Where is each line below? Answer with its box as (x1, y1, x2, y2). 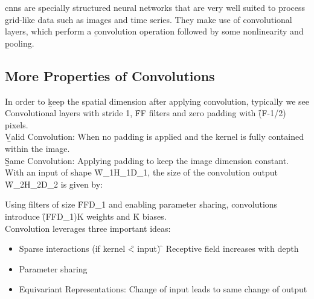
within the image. (5, 142, 70, 154)
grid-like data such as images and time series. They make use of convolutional (5, 13, 292, 25)
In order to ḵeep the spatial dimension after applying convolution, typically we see (5, 94, 309, 107)
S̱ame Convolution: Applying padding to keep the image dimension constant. (5, 154, 289, 166)
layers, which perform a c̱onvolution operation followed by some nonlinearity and (5, 25, 304, 38)
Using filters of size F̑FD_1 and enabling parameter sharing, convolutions (5, 198, 278, 211)
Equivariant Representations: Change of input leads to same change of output (19, 283, 307, 295)
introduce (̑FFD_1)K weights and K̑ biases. (5, 209, 167, 222)
